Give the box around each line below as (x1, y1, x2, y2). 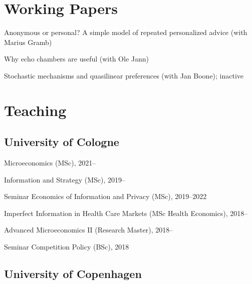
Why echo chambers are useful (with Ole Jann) (4, 53, 149, 64)
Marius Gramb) (4, 36, 52, 47)
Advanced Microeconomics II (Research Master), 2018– (4, 224, 173, 235)
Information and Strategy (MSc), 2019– (4, 174, 126, 184)
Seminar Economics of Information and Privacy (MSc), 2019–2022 (4, 191, 207, 201)
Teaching (4, 99, 67, 120)
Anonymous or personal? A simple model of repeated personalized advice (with (4, 27, 247, 37)
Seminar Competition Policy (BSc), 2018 (4, 241, 129, 252)
